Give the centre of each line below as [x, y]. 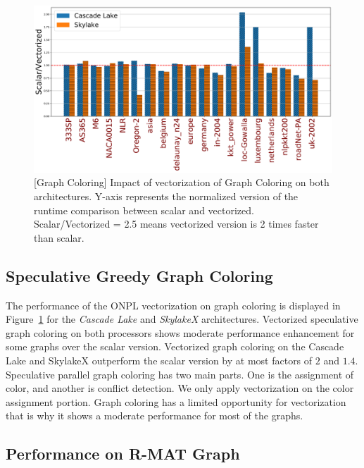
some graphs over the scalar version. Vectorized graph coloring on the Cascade [175, 346]
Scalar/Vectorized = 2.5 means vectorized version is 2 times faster [176, 224]
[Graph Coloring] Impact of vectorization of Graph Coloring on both [182, 182]
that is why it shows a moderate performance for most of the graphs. [155, 415]
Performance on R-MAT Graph [123, 454]
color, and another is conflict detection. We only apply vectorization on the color [180, 388]
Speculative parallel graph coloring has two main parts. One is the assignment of [180, 374]
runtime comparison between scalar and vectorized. [144, 210]
